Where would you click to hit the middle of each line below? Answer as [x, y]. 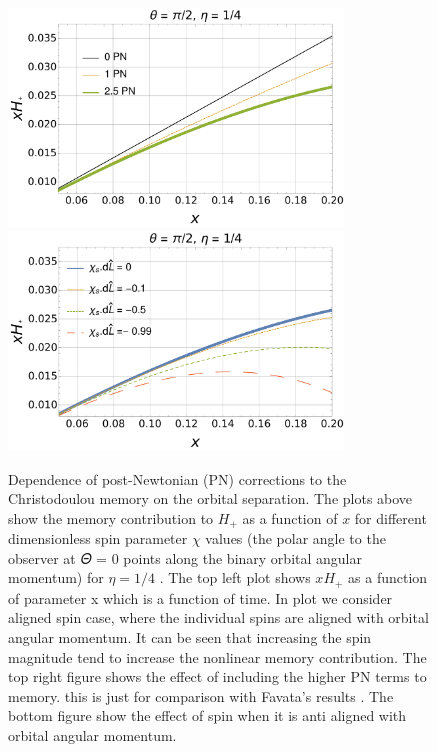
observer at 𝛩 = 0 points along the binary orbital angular [185, 557]
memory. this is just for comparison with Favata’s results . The [201, 695]
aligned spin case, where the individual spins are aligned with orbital [218, 617]
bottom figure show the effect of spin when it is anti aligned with [207, 715]
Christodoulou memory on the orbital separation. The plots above [210, 498]
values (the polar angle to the [295, 538]
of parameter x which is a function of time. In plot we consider [200, 597]
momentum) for [56, 577]
